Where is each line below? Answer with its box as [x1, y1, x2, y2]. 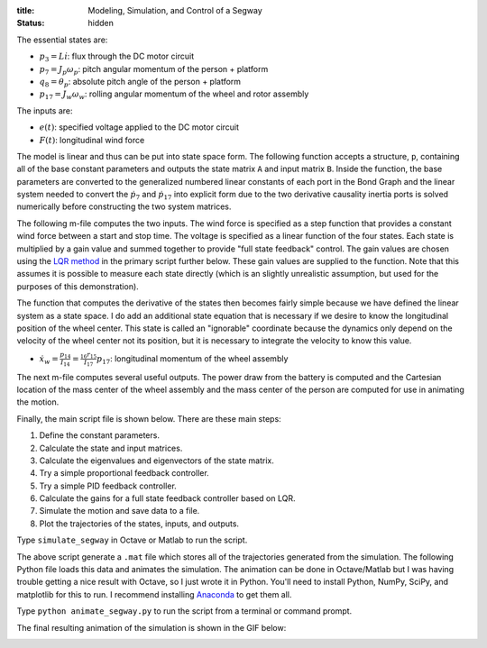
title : [16, 5, 35, 15]
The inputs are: [16, 105, 73, 116]
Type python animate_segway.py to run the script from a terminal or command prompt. [16, 606, 353, 616]
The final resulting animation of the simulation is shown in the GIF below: [16, 622, 287, 633]
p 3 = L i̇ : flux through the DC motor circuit [39, 50, 194, 63]
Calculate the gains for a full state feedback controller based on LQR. [39, 493, 296, 504]
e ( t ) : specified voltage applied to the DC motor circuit [39, 122, 239, 132]
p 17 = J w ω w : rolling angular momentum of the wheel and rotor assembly [39, 88, 309, 102]
